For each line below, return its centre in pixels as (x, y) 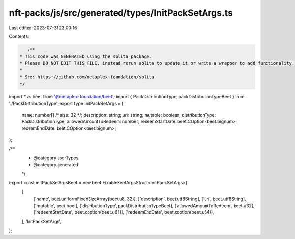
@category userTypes (56, 158)
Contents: (19, 36)
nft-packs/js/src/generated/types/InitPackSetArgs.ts (121, 13)
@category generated (56, 164)
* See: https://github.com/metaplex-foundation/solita (87, 77)
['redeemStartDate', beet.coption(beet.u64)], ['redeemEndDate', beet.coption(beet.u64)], (124, 212)
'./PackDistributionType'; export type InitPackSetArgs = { (66, 104)
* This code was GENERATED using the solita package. (86, 56)
